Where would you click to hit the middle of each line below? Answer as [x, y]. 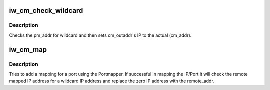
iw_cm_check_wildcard [46, 11]
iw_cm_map [28, 49]
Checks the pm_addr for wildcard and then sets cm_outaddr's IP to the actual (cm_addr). [100, 35]
